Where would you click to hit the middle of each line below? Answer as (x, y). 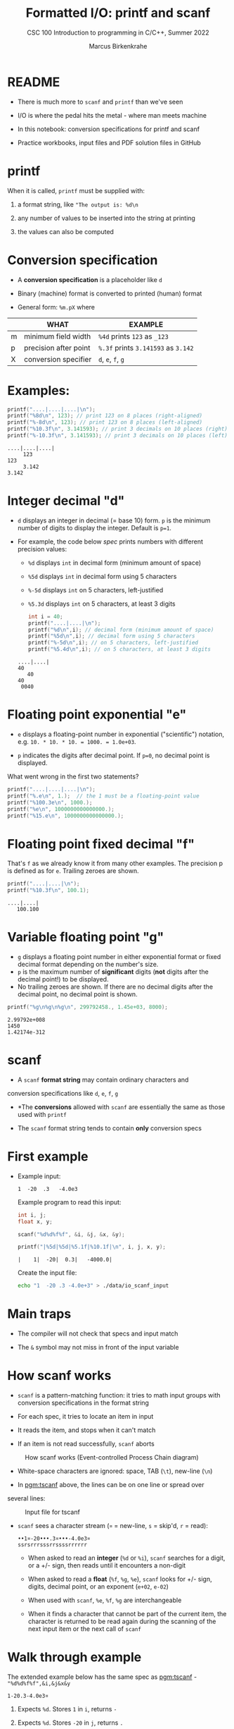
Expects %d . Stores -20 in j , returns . (70, 1723)
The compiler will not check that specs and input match (98, 1333)
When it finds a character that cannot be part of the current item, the (127, 1614)
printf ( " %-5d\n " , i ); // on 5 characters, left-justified (113, 643)
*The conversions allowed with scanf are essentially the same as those (121, 1107)
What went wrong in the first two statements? (73, 776)
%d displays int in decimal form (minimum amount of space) (115, 563)
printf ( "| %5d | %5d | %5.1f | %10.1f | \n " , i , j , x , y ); (92, 1247)
